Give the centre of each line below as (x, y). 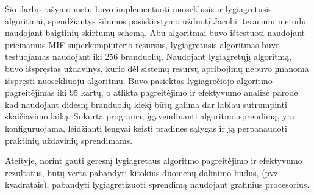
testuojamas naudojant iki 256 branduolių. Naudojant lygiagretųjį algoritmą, (148, 56)
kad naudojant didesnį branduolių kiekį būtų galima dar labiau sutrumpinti (146, 104)
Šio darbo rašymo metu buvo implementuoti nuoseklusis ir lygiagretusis (138, 9)
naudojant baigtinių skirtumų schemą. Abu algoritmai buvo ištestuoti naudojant (155, 33)
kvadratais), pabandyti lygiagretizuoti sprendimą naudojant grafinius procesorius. (157, 184)
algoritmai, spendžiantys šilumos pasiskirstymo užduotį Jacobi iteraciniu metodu (155, 20)
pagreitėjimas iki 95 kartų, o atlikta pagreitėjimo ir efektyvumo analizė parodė (152, 92)
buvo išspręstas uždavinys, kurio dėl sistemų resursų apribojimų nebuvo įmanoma (157, 68)
